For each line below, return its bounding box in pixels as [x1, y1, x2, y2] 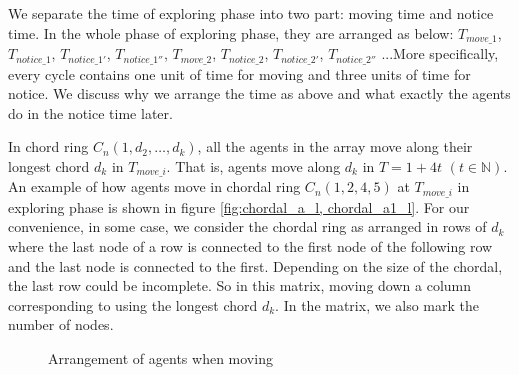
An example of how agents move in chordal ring [8, 176, 301, 197]
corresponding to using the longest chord [8, 294, 258, 315]
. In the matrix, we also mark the [275, 294, 480, 315]
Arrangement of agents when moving [48, 347, 273, 368]
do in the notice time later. [8, 102, 173, 123]
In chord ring [8, 136, 89, 157]
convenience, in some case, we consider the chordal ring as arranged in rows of [8, 216, 487, 237]
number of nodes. [8, 314, 114, 335]
